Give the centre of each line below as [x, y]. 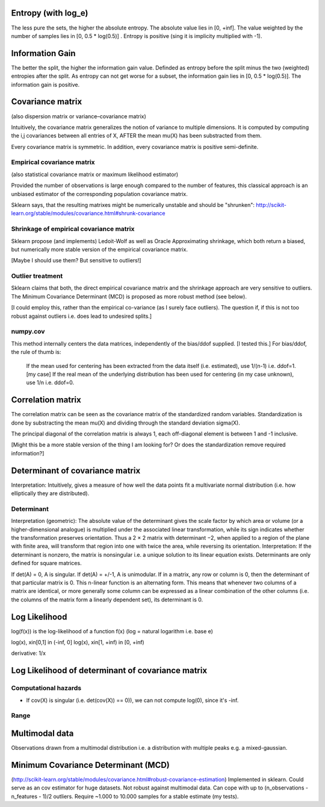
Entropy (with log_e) [50, 13]
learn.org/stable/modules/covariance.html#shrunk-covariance [88, 214]
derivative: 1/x [29, 653]
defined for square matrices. [46, 563]
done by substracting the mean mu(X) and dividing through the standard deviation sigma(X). [125, 423]
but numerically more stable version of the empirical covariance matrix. [99, 249]
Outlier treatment [37, 276]
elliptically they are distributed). [50, 493]
